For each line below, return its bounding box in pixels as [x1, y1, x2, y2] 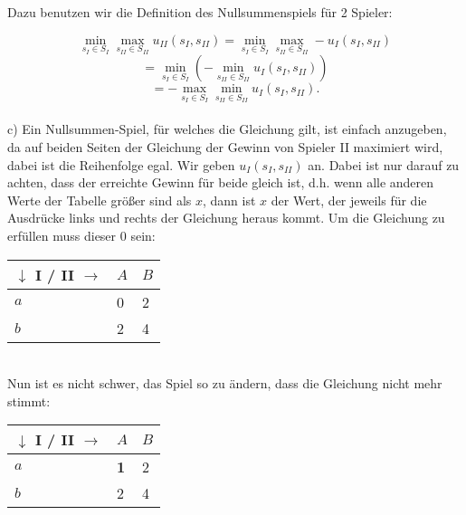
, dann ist [203, 190, 256, 209]
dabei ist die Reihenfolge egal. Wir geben [7, 155, 235, 174]
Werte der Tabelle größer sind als [7, 190, 192, 209]
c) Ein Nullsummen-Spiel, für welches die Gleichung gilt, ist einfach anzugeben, [7, 119, 447, 138]
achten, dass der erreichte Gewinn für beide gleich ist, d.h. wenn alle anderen [7, 173, 434, 192]
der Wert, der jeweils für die [271, 190, 427, 209]
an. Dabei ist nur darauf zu [308, 155, 460, 174]
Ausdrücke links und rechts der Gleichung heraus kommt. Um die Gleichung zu [7, 208, 445, 227]
